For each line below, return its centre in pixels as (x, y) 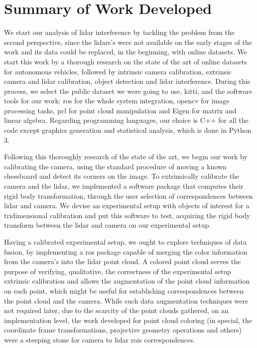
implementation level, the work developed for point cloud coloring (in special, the (128, 320)
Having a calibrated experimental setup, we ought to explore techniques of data (126, 242)
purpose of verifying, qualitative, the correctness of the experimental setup (118, 271)
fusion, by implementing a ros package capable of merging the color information (126, 251)
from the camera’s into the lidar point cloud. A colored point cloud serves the (123, 261)
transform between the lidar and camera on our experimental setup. (108, 225)
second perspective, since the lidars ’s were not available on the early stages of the (128, 42)
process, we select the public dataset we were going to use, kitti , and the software (128, 91)
